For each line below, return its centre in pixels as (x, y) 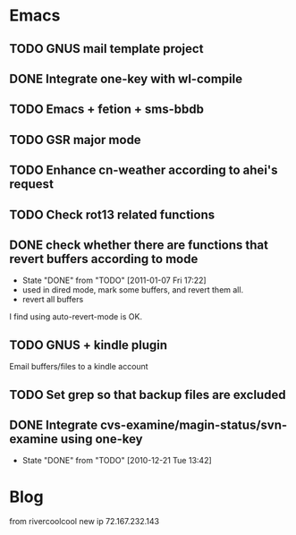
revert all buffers (53, 300)
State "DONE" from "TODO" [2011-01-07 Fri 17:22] (114, 280)
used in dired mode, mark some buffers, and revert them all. (133, 290)
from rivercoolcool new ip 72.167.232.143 (84, 522)
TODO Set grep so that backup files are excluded (148, 395)
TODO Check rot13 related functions (112, 214)
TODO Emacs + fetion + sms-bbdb (106, 110)
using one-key (101, 439)
